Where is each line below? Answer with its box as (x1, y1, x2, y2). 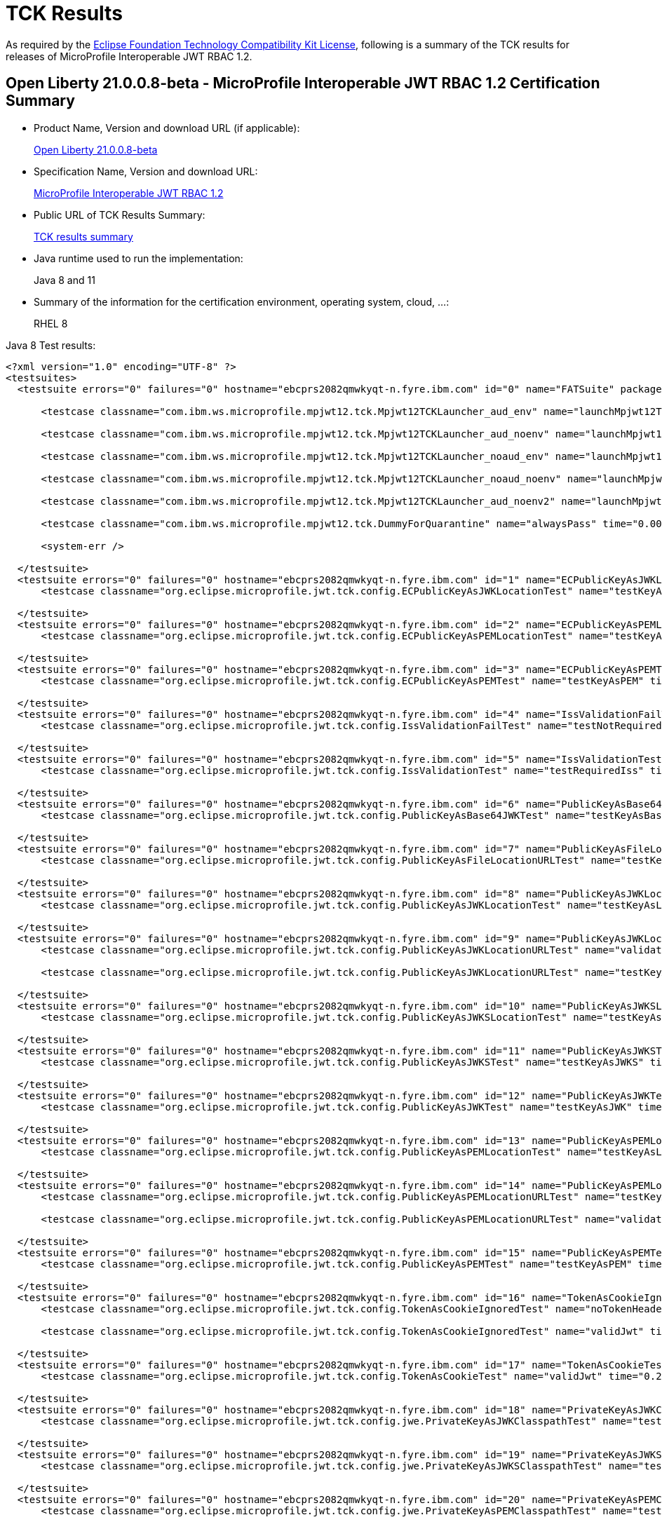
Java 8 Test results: (6, 339, 96, 351)
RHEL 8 (34, 317, 68, 329)
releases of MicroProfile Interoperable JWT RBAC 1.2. (6, 50, 252, 62)
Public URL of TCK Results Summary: (34, 208, 205, 221)
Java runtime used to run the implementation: (34, 252, 243, 264)
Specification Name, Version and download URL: (34, 165, 258, 177)
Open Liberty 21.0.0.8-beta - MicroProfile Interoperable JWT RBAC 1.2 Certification (6, 74, 600, 93)
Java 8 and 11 (34, 273, 95, 286)
